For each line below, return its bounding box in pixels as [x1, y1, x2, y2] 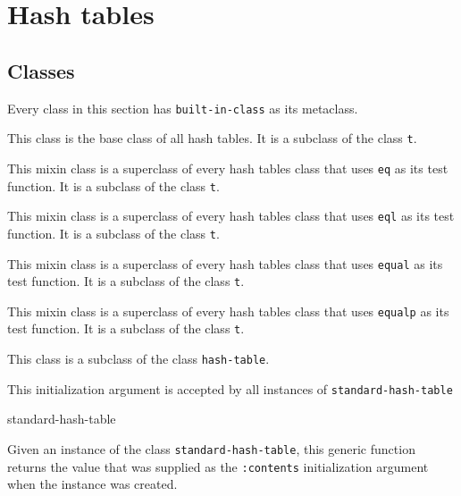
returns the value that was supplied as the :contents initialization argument [7, 457, 429, 475]
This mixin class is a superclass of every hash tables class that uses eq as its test [7, 158, 448, 177]
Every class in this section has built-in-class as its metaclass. [7, 98, 358, 117]
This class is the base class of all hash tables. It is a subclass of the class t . [7, 129, 417, 147]
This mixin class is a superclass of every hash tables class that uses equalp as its [7, 301, 449, 320]
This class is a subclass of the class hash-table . [7, 349, 270, 368]
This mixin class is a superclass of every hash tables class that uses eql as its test [7, 206, 455, 225]
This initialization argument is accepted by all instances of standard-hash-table [7, 379, 453, 398]
